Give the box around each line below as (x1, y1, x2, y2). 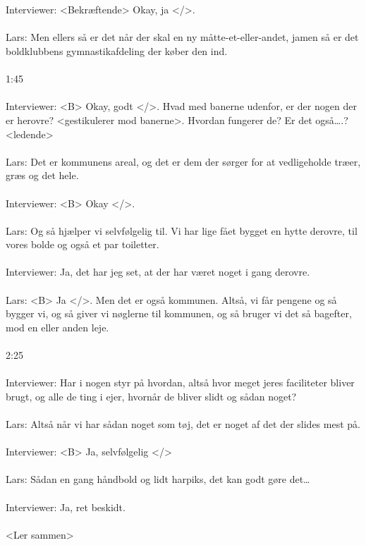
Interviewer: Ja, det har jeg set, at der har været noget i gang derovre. (6, 264, 310, 279)
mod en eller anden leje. (6, 319, 109, 334)
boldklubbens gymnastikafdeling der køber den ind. (6, 43, 228, 58)
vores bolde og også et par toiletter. (6, 237, 159, 252)
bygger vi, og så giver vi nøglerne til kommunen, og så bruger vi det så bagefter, (6, 306, 352, 321)
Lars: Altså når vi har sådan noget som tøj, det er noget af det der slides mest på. (6, 417, 360, 431)
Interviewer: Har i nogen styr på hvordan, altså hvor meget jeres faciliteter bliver (6, 375, 355, 390)
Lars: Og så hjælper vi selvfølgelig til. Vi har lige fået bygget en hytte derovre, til (6, 223, 358, 238)
